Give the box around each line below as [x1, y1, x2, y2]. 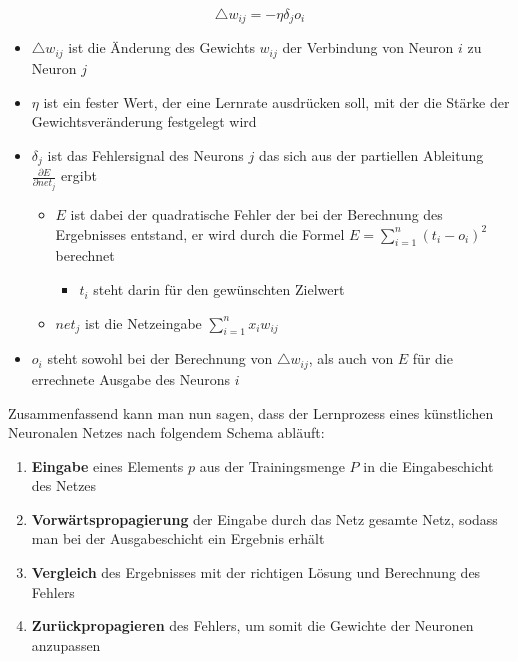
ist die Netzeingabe [85, 312, 202, 333]
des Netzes [31, 475, 97, 496]
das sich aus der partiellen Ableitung [258, 144, 484, 165]
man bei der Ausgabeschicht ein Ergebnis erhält [31, 528, 325, 549]
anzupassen [31, 634, 101, 655]
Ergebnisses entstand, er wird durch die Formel [55, 223, 345, 244]
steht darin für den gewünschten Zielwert [93, 279, 345, 300]
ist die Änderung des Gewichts [68, 37, 255, 58]
